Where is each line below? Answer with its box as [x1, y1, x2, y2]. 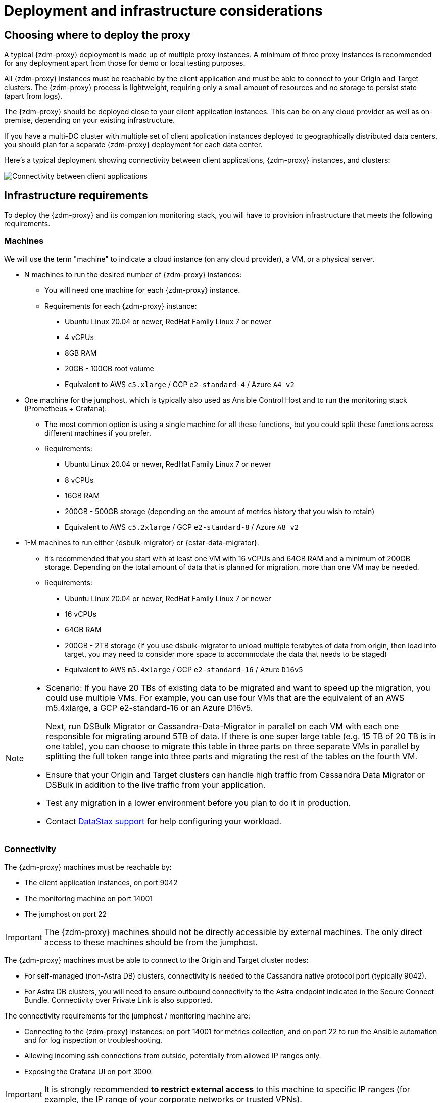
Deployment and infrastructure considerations [4, 2, 323, 19]
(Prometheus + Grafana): [24, 404, 107, 413]
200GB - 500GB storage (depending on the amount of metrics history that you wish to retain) [65, 506, 375, 516]
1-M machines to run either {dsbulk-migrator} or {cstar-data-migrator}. [24, 538, 259, 547]
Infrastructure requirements [4, 189, 148, 202]
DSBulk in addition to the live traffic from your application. [46, 779, 266, 790]
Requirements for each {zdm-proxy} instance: [44, 301, 197, 310]
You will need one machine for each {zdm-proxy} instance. [44, 285, 240, 294]
